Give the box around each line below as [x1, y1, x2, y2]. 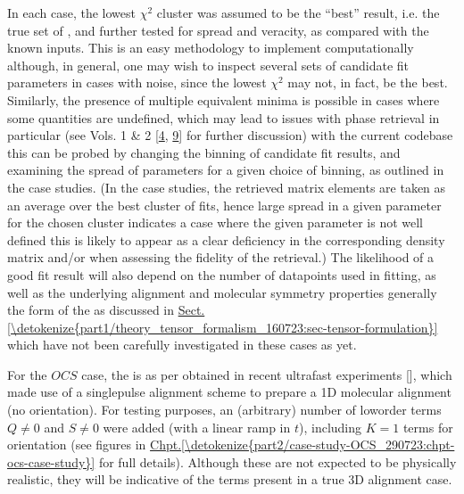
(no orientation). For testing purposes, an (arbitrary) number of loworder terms [7, 400, 442, 419]
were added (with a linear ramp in [103, 417, 291, 436]
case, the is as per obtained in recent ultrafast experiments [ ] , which [81, 365, 452, 383]
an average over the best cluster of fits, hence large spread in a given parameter [7, 195, 442, 214]
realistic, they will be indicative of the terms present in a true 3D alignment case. [7, 470, 452, 489]
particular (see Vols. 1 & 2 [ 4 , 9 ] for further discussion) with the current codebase [7, 126, 453, 144]
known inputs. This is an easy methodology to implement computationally [7, 38, 414, 57]
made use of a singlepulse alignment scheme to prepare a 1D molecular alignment [7, 383, 452, 401]
